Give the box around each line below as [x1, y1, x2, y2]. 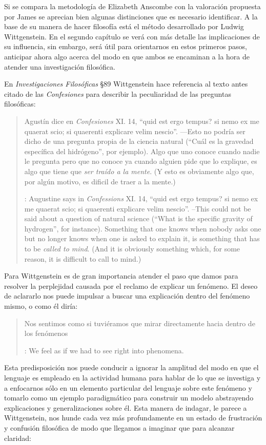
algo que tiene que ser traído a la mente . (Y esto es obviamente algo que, [24, 165, 254, 176]
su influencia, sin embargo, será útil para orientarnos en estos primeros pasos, [4, 41, 247, 52]
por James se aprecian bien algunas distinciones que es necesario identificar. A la [4, 11, 258, 22]
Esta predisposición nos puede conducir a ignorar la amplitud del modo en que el [4, 362, 259, 373]
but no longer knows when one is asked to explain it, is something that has [24, 233, 260, 244]
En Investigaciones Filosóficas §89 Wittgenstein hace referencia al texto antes [4, 78, 248, 89]
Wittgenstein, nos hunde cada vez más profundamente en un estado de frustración [4, 412, 262, 423]
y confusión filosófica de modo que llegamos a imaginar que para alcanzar [4, 422, 235, 433]
